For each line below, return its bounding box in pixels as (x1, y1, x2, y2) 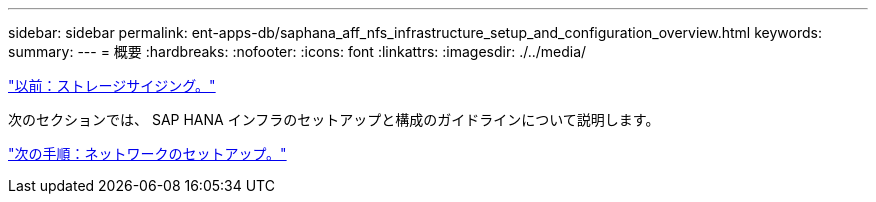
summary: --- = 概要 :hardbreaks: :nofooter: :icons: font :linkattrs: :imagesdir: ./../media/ (8, 43, 587, 60)
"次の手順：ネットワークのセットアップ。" (8, 145, 287, 162)
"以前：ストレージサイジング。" (8, 77, 216, 94)
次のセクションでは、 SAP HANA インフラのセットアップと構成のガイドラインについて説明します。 (8, 111, 660, 128)
